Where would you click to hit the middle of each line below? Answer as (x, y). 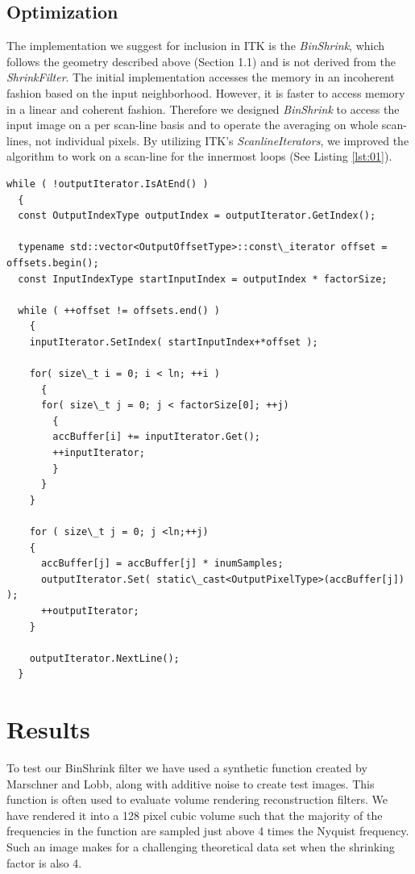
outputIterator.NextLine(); (104, 658)
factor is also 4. (44, 862)
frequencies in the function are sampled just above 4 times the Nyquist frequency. (208, 831)
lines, (19, 140)
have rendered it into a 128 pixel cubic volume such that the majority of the (195, 815)
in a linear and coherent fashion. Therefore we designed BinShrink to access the (203, 109)
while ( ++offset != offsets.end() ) (119, 310)
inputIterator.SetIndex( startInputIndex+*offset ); (174, 342)
